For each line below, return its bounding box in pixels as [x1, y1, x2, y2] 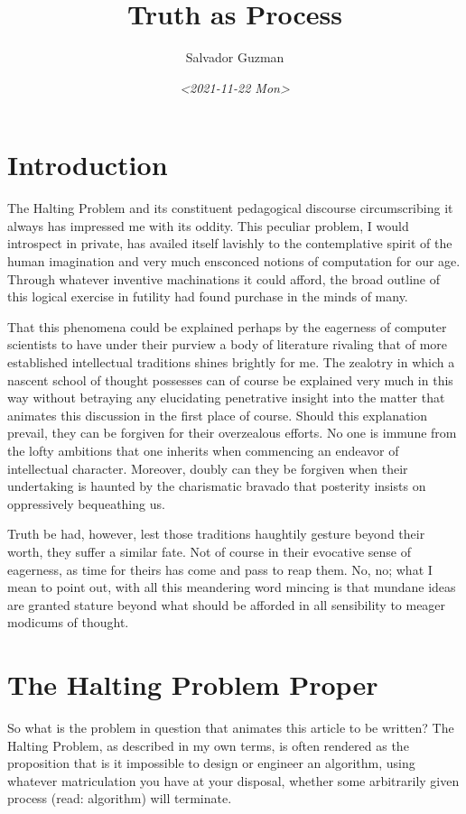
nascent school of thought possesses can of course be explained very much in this [7, 370, 453, 389]
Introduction [7, 146, 168, 183]
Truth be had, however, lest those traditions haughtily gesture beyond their [7, 524, 425, 543]
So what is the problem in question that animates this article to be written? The [7, 718, 454, 737]
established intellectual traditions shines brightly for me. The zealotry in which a [7, 353, 455, 371]
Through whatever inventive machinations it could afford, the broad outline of [7, 269, 440, 288]
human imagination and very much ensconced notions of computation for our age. [7, 252, 461, 271]
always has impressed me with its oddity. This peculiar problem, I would [7, 216, 409, 235]
